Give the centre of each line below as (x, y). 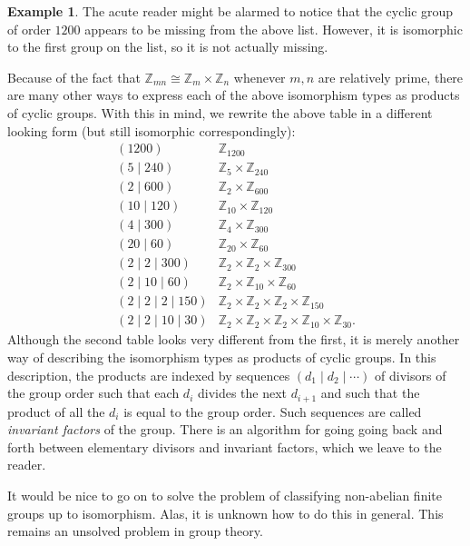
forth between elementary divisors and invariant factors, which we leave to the (225, 447)
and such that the (370, 393)
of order (29, 29)
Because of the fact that (74, 77)
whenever (259, 77)
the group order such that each (93, 393)
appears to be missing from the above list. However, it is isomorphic (274, 29)
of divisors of (411, 375)
